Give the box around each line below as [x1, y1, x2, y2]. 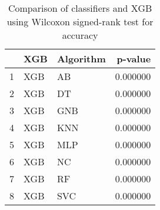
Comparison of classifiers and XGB [8, 1, 152, 15]
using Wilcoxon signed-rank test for [6, 15, 154, 28]
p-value [116, 52, 151, 65]
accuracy [62, 28, 98, 42]
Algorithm [56, 52, 106, 65]
